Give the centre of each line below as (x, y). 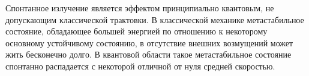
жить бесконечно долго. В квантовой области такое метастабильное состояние (148, 54)
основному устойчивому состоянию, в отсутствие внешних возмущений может (149, 42)
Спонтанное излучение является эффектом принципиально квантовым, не (140, 8)
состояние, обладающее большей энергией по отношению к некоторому (136, 31)
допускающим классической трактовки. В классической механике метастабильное (155, 19)
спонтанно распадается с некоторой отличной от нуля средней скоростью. (140, 66)
